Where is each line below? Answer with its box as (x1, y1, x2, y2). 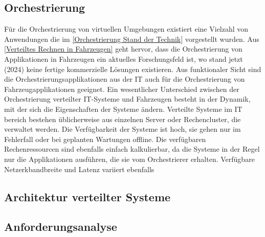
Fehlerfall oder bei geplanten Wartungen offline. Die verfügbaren (4, 133, 206, 144)
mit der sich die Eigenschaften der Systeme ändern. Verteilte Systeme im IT (4, 103, 242, 114)
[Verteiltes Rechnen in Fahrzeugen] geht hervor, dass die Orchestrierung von (4, 43, 242, 54)
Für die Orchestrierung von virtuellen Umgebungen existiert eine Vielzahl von (4, 23, 249, 34)
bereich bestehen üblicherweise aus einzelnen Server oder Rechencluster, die (4, 113, 241, 124)
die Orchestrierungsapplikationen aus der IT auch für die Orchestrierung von (4, 74, 245, 84)
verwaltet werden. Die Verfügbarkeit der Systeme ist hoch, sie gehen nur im (4, 124, 241, 134)
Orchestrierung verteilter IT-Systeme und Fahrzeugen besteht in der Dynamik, (4, 93, 251, 104)
